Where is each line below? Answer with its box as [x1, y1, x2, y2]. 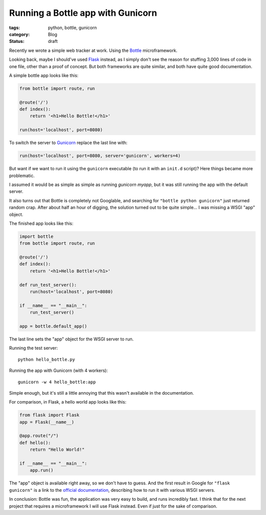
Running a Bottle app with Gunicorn [9, 7, 157, 18]
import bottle [19, 233, 54, 239]
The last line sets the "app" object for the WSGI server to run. [9, 336, 134, 342]
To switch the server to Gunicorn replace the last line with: [9, 140, 128, 146]
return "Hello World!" [30, 447, 85, 452]
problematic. [9, 173, 35, 179]
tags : [9, 25, 20, 31]
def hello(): [19, 440, 51, 445]
